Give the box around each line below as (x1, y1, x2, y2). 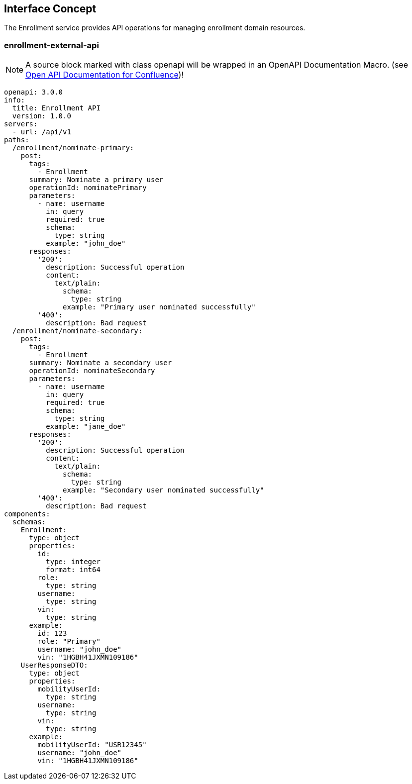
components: (4, 510, 50, 518)
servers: (4, 120, 38, 128)
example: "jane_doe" (46, 422, 126, 431)
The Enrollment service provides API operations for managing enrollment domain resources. (4, 23, 306, 32)
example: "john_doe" (46, 239, 126, 248)
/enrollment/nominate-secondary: (12, 327, 143, 335)
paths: (4, 136, 29, 144)
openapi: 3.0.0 (4, 88, 63, 97)
